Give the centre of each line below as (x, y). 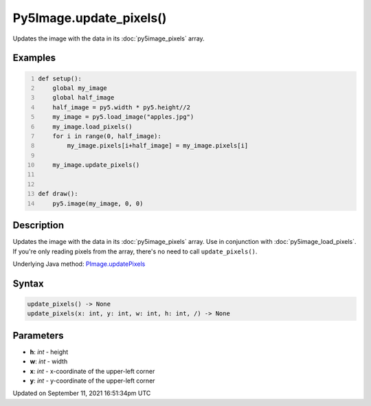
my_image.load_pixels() (93, 126)
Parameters (38, 336)
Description (38, 226)
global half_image (83, 98)
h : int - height (49, 352)
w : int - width (49, 361)
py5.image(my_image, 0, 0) (98, 203)
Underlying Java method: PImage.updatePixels (79, 264)
